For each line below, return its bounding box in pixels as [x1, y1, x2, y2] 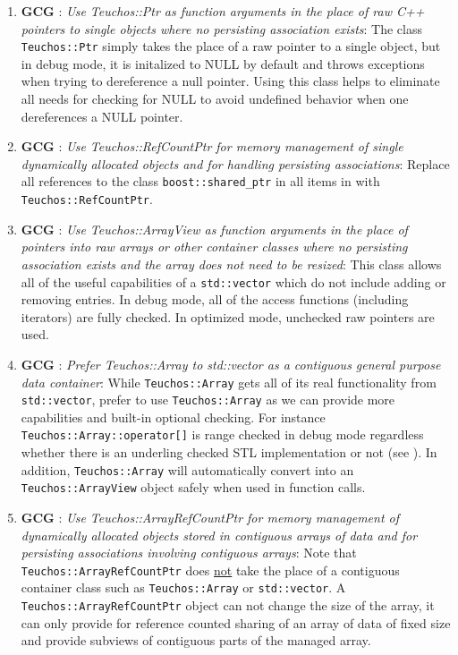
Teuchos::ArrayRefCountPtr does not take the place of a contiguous [21, 560, 400, 579]
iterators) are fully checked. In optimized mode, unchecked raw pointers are [21, 307, 435, 326]
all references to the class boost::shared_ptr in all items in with [21, 172, 380, 191]
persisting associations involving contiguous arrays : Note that [21, 543, 357, 562]
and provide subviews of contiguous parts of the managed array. [21, 631, 371, 650]
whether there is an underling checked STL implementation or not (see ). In [21, 443, 437, 462]
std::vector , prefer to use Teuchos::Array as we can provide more [21, 390, 395, 409]
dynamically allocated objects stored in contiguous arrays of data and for [21, 525, 418, 544]
